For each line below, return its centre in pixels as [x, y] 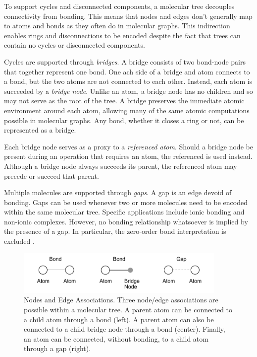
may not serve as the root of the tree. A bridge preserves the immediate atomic [124, 101]
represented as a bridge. [40, 130]
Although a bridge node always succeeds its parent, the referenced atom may [121, 166]
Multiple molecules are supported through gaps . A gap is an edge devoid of [118, 192]
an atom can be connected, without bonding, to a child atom [116, 338]
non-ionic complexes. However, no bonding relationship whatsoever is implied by [126, 221]
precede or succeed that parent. [51, 176]
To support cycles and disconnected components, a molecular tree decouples [119, 6]
